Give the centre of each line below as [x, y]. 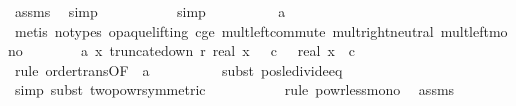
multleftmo [474, 30]
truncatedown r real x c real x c [232, 50]
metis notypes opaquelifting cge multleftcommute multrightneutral [224, 30]
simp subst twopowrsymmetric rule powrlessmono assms [234, 89]
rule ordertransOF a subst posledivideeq [178, 69]
